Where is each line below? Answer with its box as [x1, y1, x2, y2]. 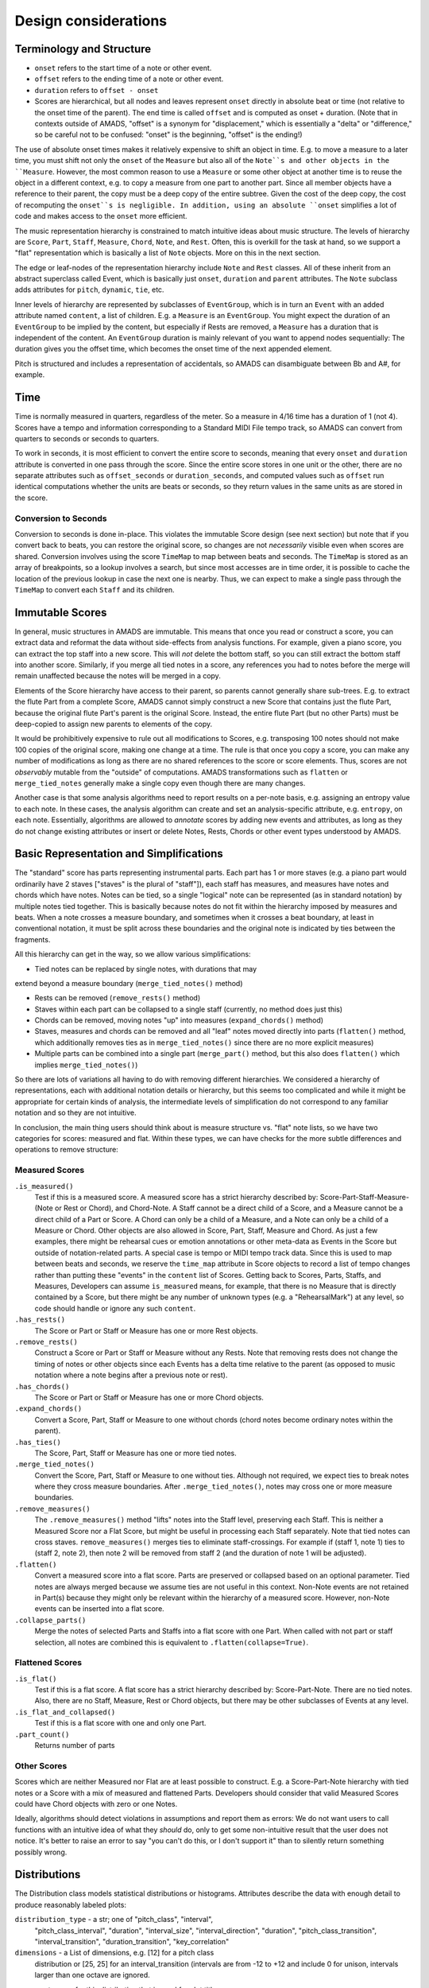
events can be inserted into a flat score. [34, 1604, 164, 1613]
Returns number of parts [34, 1741, 115, 1750]
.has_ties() [14, 1438, 61, 1446]
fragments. [14, 934, 51, 944]
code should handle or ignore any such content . [34, 1303, 196, 1313]
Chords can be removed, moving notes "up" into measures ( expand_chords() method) [34, 1015, 324, 1025]
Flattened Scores [14, 1657, 83, 1668]
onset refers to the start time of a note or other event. [34, 64, 212, 73]
